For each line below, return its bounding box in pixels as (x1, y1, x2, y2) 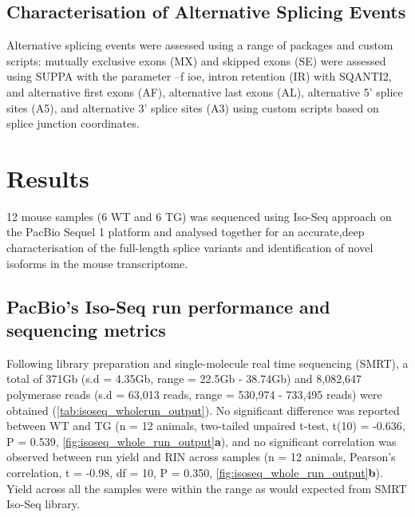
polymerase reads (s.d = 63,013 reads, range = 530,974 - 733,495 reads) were (6, 386, 382, 403)
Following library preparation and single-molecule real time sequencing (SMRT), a (6, 354, 409, 371)
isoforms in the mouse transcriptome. (6, 255, 188, 271)
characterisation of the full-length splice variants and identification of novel (6, 239, 373, 256)
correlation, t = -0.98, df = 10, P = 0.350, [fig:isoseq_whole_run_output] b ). (6, 464, 383, 481)
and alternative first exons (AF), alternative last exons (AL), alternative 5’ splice (6, 83, 403, 100)
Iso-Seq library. (6, 495, 80, 512)
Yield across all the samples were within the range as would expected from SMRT (6, 480, 407, 496)
